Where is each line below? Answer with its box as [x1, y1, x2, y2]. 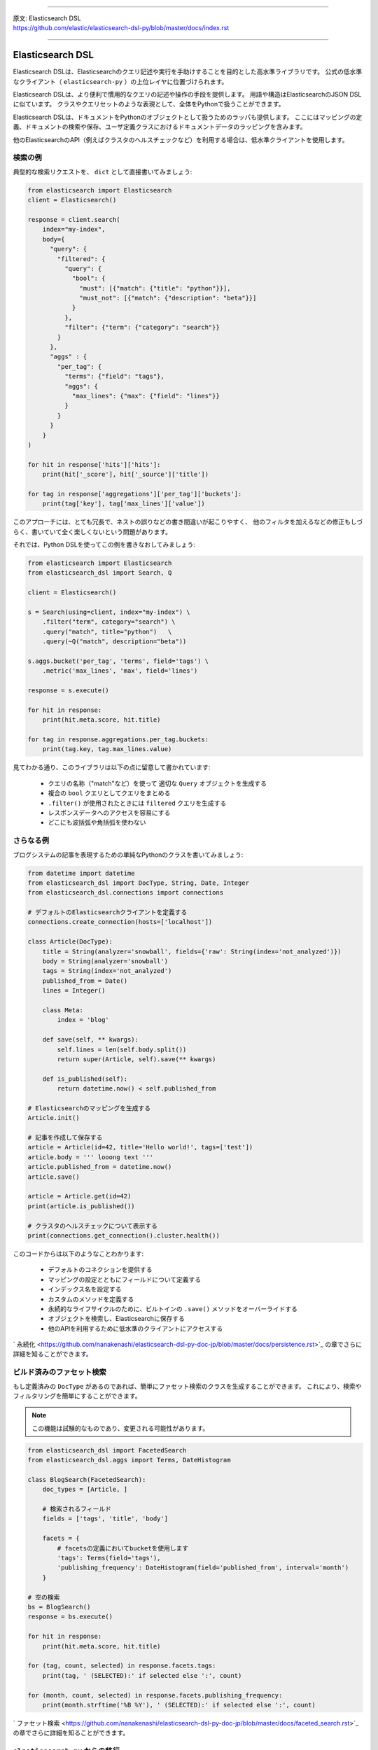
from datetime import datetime [27, 869, 136, 877]
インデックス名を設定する [48, 1285, 122, 1294]
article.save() [27, 1172, 80, 1181]
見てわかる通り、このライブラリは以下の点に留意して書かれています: [13, 763, 211, 771]
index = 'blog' [57, 1016, 110, 1024]
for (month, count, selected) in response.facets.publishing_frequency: [27, 1691, 283, 1699]
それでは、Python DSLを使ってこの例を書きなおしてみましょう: [13, 540, 195, 549]
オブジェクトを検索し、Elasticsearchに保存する [48, 1315, 185, 1323]
